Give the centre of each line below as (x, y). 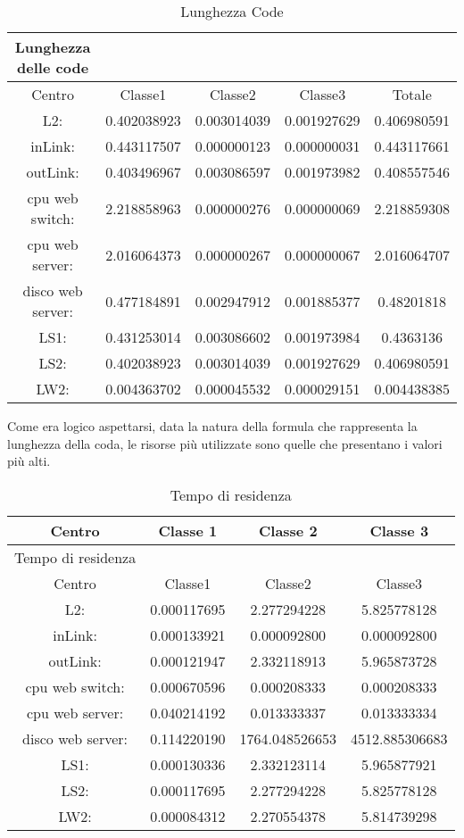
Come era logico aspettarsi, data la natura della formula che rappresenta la (212, 426)
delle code (53, 67)
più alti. (29, 461)
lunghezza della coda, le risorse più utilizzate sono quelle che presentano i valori (225, 443)
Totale (412, 94)
